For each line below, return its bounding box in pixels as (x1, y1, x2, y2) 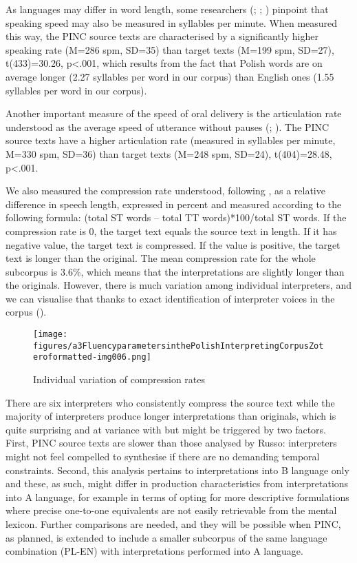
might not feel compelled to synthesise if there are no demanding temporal (6, 449, 320, 463)
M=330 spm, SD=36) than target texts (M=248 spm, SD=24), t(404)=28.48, (6, 146, 332, 161)
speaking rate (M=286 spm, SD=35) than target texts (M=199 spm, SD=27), (6, 42, 334, 57)
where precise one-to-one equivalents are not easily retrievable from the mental (6, 503, 337, 518)
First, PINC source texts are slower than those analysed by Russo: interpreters (6, 436, 337, 450)
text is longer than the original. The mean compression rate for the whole (6, 251, 316, 265)
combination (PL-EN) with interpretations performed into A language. (6, 544, 303, 558)
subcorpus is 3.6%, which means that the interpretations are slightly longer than (6, 264, 345, 278)
